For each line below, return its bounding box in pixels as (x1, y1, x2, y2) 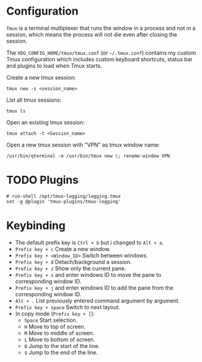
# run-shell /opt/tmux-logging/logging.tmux (6, 193, 121, 199)
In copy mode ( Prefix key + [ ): (15, 310, 96, 317)
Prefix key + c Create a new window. (15, 245, 111, 252)
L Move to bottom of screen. (24, 336, 96, 343)
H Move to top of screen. (24, 322, 86, 330)
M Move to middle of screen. (24, 329, 94, 336)
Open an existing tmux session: (6, 119, 85, 126)
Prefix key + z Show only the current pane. (15, 265, 127, 272)
